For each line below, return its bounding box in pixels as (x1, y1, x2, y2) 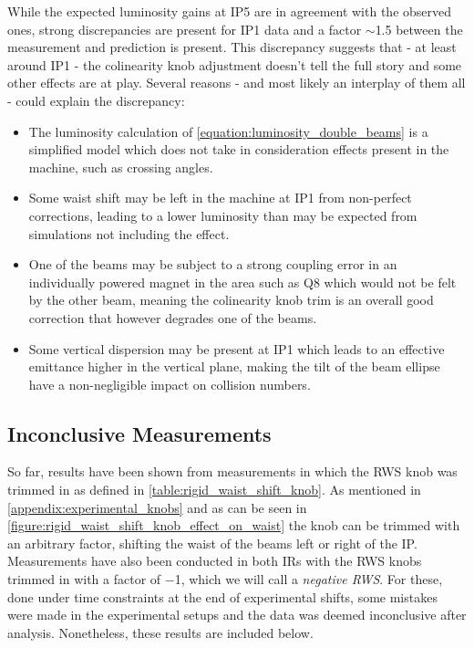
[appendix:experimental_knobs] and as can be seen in (7, 497, 307, 517)
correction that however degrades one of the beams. (28, 308, 317, 327)
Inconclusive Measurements (7, 419, 272, 447)
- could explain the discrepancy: (7, 90, 185, 110)
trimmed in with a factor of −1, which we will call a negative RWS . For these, (7, 570, 443, 589)
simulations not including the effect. (28, 224, 230, 243)
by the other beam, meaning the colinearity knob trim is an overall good (28, 290, 434, 309)
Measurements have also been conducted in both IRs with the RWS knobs (7, 551, 422, 570)
